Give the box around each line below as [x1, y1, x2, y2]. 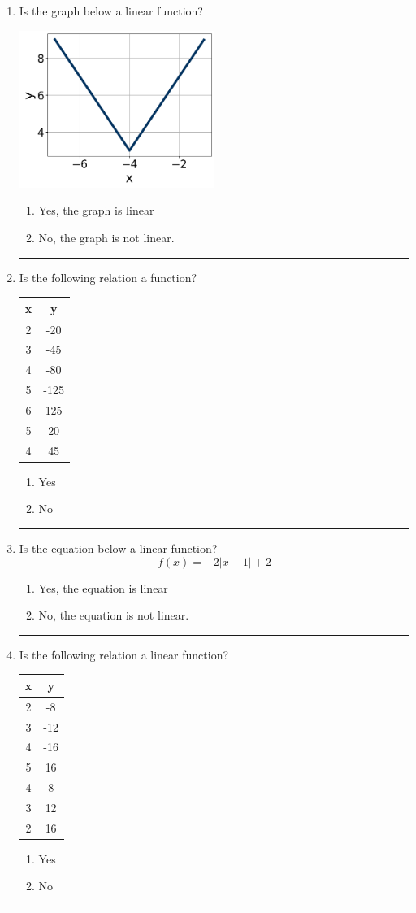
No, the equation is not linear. [38, 606, 189, 624]
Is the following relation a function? [19, 268, 197, 285]
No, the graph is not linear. [38, 229, 175, 246]
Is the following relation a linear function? [19, 646, 229, 663]
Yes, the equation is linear [38, 579, 168, 596]
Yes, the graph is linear [38, 202, 154, 219]
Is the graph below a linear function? [19, 2, 203, 19]
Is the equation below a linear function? [19, 539, 218, 556]
